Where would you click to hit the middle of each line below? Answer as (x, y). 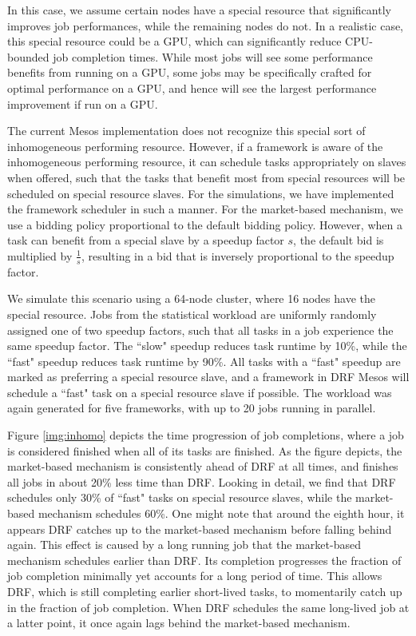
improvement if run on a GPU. (83, 103)
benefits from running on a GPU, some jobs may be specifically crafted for (190, 72)
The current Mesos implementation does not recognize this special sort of (186, 131)
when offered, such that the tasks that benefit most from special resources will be (206, 177)
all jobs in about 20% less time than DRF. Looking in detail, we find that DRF (202, 481)
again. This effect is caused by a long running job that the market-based (184, 545)
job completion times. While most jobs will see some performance (213, 56)
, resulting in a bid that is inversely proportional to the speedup (238, 255)
